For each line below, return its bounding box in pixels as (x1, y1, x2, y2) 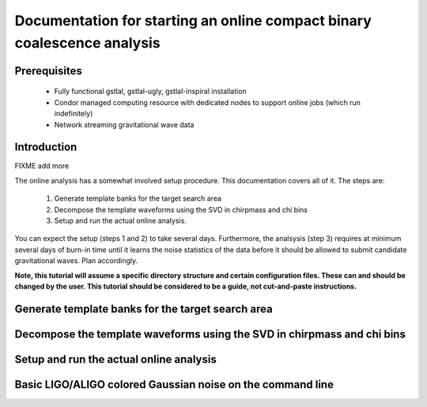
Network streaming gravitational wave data (54, 119, 195, 130)
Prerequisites (14, 64, 82, 77)
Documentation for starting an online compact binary (14, 12, 372, 29)
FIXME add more (14, 161, 70, 171)
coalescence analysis (14, 34, 161, 51)
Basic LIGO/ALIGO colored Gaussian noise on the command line (14, 378, 334, 391)
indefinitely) (54, 109, 93, 119)
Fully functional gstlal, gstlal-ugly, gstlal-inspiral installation (54, 87, 247, 96)
